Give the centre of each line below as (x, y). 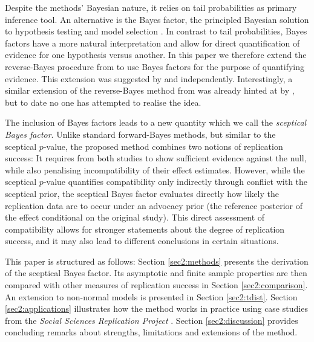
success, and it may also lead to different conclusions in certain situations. (142, 241)
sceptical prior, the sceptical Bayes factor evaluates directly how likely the (142, 193)
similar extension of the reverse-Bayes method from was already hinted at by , (150, 90)
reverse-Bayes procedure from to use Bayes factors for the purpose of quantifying (155, 66)
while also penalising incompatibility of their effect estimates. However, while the (155, 169)
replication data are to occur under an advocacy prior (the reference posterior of (154, 205)
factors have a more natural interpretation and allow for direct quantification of (152, 43)
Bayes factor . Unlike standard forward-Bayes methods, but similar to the (140, 134)
